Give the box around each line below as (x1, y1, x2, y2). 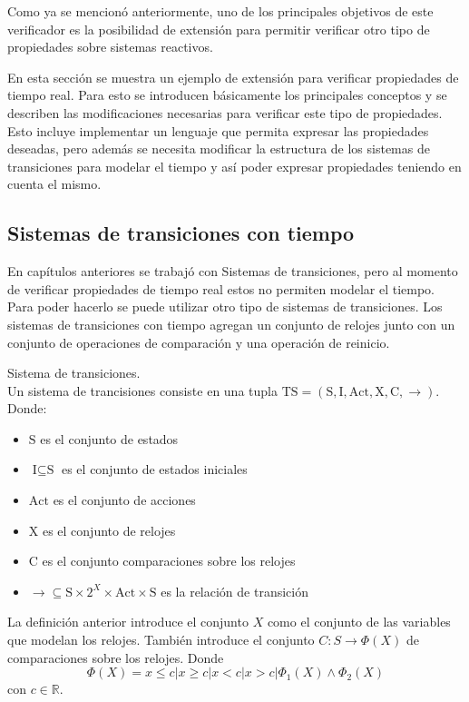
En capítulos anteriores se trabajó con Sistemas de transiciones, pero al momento (7, 262, 458, 281)
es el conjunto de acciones (53, 490, 196, 509)
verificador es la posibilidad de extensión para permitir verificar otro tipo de (7, 19, 430, 38)
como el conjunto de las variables (267, 612, 451, 631)
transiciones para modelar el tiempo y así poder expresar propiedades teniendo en (7, 156, 462, 175)
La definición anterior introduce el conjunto (7, 612, 249, 631)
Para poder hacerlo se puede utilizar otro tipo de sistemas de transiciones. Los (7, 297, 443, 316)
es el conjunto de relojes (42, 520, 176, 539)
